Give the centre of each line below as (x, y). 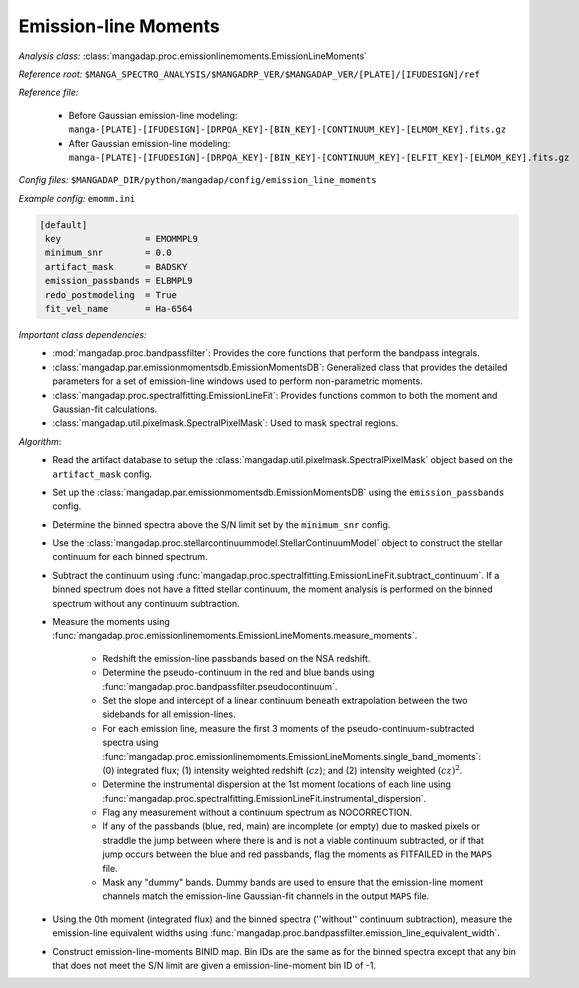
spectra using (130, 742)
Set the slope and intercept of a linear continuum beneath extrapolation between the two (285, 700)
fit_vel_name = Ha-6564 (119, 308)
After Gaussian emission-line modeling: (149, 143)
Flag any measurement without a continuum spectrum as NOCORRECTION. (257, 812)
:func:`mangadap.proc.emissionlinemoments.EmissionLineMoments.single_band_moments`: (292, 756)
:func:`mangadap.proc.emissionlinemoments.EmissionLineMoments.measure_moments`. (235, 636)
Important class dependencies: (82, 334)
